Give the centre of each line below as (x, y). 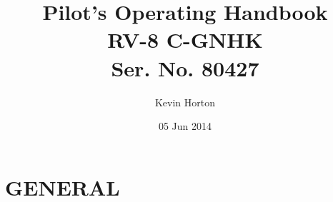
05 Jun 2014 (185, 126)
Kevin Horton (185, 102)
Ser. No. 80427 (185, 67)
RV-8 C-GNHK (185, 40)
